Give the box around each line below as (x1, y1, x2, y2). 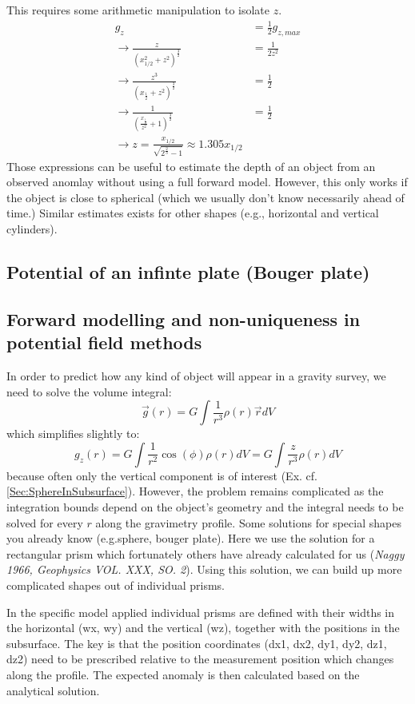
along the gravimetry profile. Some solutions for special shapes (95, 514, 401, 531)
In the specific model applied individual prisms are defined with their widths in (6, 603, 395, 620)
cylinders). (6, 221, 58, 237)
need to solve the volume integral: (6, 383, 172, 400)
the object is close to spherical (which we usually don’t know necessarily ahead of (6, 189, 405, 205)
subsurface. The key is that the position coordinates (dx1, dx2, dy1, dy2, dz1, (6, 634, 387, 651)
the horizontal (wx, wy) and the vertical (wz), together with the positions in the (6, 619, 400, 636)
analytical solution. (6, 682, 100, 698)
